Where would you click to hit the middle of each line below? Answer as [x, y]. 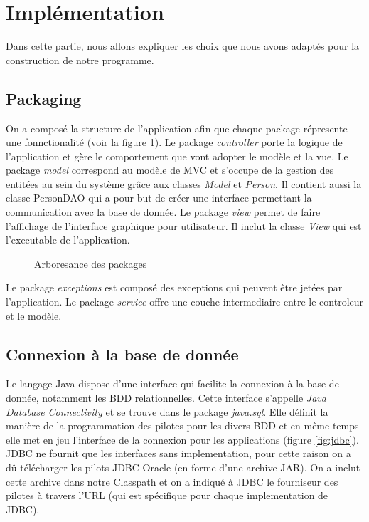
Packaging [44, 98]
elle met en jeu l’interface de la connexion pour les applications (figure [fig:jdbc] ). [182, 439]
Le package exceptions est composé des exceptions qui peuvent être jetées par [174, 287]
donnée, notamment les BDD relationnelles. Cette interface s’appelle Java [166, 398]
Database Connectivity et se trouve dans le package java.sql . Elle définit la [167, 411]
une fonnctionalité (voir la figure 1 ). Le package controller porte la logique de [174, 142]
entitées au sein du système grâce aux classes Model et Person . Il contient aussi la [184, 183]
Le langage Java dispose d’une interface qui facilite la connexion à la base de [172, 383]
